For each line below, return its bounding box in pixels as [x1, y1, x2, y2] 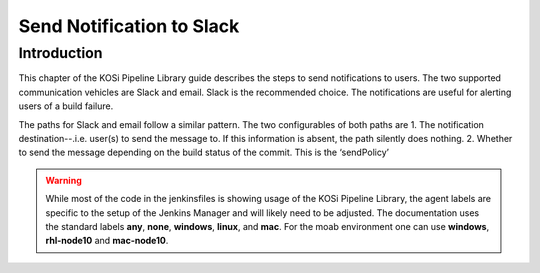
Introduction [18, 44, 103, 62]
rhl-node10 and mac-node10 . [45, 235, 169, 247]
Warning [45, 174, 82, 186]
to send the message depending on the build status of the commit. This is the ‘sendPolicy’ [18, 146, 390, 159]
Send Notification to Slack [18, 15, 240, 37]
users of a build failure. [18, 100, 114, 112]
